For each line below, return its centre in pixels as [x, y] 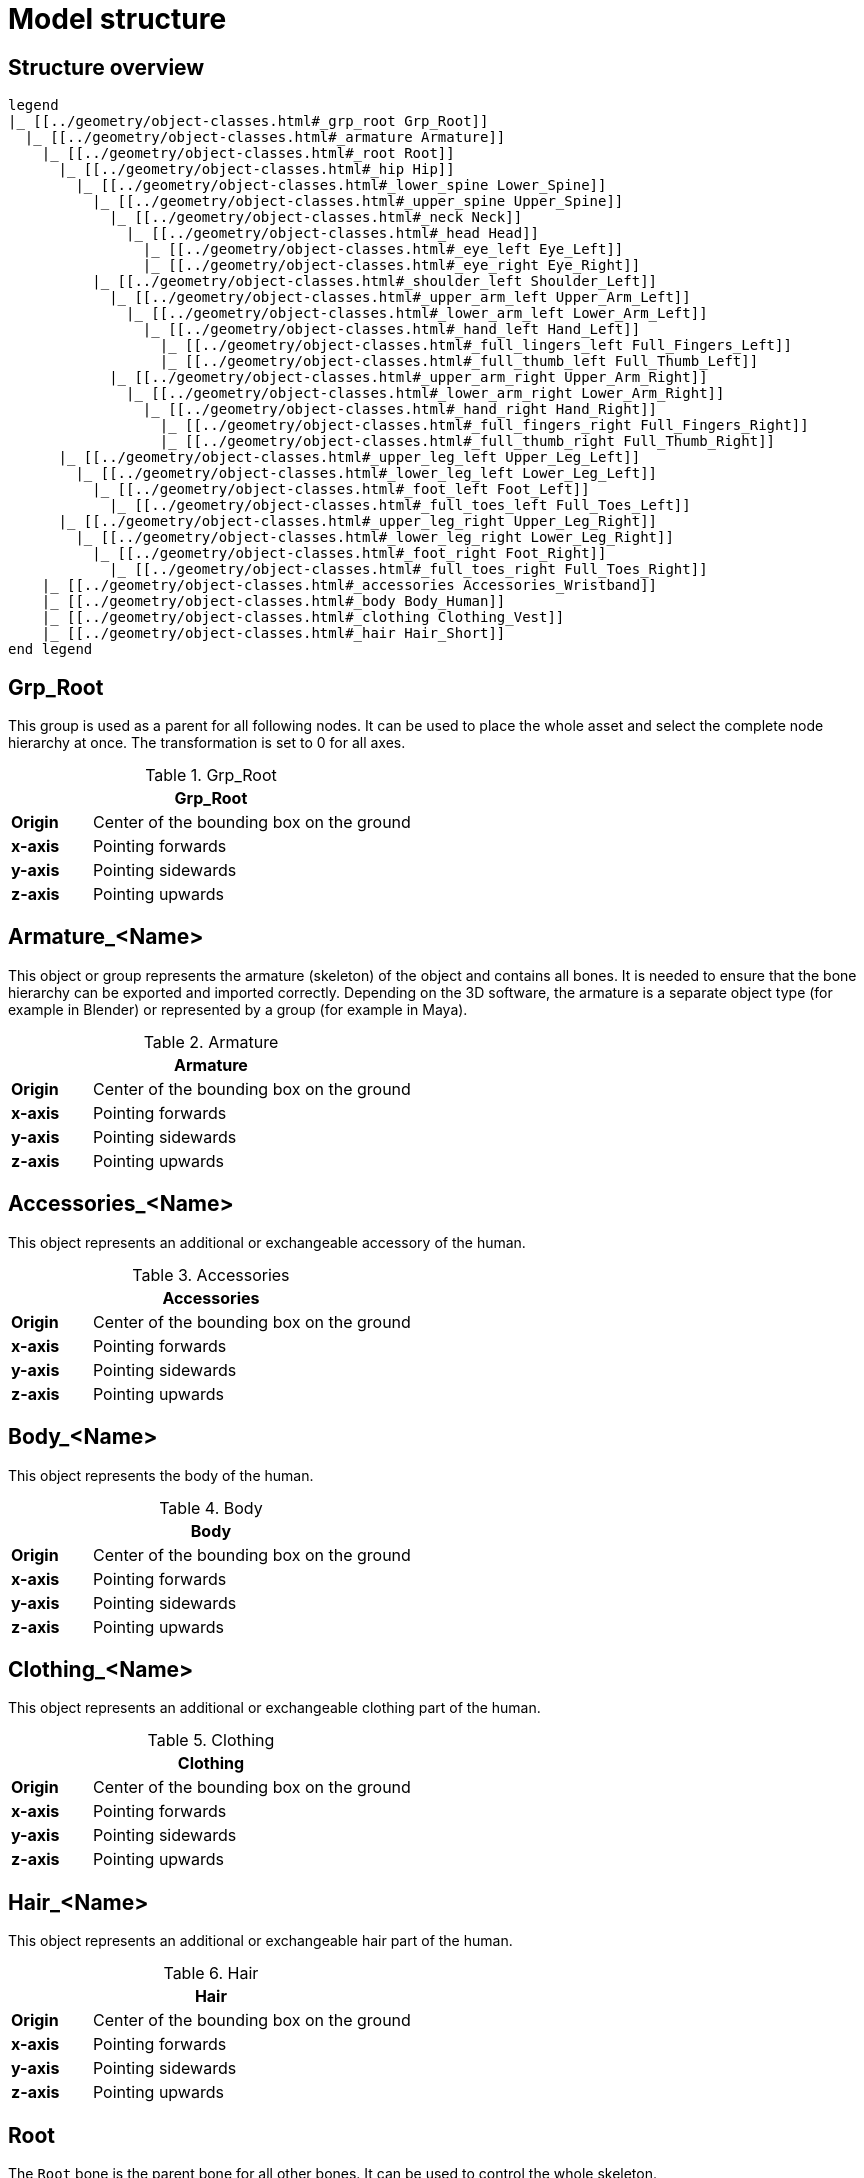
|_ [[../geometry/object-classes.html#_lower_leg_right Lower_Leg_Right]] [374, 537]
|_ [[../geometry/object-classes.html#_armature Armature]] [265, 137]
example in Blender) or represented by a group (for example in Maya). [238, 1009]
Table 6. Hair [211, 1973]
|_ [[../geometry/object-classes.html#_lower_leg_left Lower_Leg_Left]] [366, 473]
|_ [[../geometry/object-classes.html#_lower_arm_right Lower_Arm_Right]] [425, 393]
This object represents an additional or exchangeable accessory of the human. [267, 1242]
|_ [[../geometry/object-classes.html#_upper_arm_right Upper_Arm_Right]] [408, 377]
